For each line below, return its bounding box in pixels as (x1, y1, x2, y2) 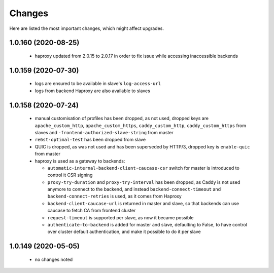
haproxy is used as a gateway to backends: (35, 158, 125, 164)
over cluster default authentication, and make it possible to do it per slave (47, 228, 201, 235)
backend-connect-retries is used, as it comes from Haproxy (47, 193, 182, 200)
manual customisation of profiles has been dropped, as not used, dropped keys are (35, 115, 209, 122)
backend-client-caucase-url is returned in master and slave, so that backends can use (47, 200, 239, 206)
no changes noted (35, 256, 73, 262)
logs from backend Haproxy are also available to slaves (35, 88, 151, 94)
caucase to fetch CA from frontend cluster (47, 208, 136, 214)
